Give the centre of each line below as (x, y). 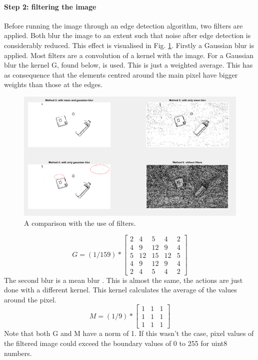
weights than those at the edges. (53, 84)
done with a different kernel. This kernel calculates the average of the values (120, 290)
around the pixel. (30, 299)
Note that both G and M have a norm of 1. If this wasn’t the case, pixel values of (129, 333)
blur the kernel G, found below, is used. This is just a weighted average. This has (128, 65)
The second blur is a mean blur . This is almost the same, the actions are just (123, 280)
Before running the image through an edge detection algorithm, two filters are (123, 25)
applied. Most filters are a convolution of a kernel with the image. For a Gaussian (129, 55)
